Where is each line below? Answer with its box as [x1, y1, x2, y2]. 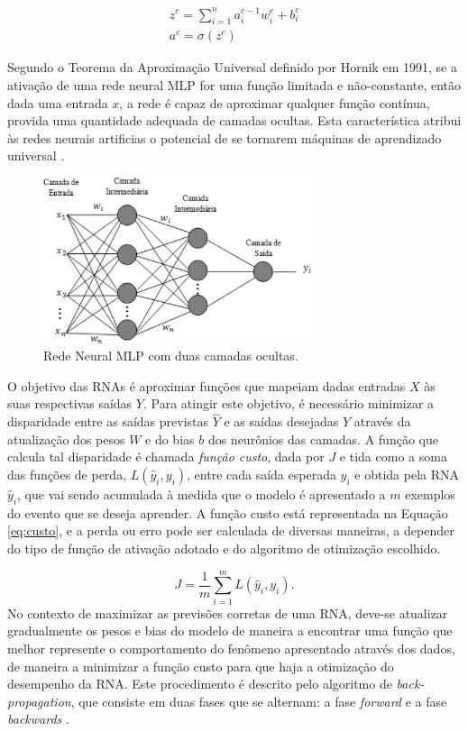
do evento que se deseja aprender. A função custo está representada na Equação [7, 503, 448, 522]
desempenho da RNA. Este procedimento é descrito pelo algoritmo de [7, 674, 392, 693]
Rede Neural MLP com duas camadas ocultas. [43, 346, 298, 365]
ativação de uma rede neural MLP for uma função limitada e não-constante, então [7, 75, 462, 94]
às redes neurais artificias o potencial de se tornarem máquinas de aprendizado [7, 128, 442, 147]
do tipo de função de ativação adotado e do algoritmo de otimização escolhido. [7, 539, 441, 558]
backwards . [7, 709, 69, 728]
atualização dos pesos [7, 429, 125, 448]
